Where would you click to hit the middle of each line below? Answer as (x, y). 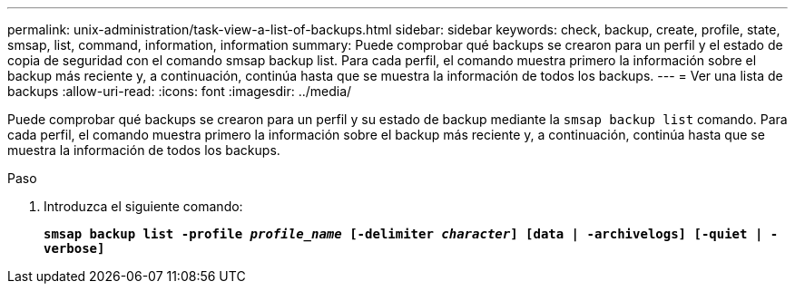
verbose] (74, 248)
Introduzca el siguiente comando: (143, 206)
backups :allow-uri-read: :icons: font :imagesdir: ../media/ (180, 91)
